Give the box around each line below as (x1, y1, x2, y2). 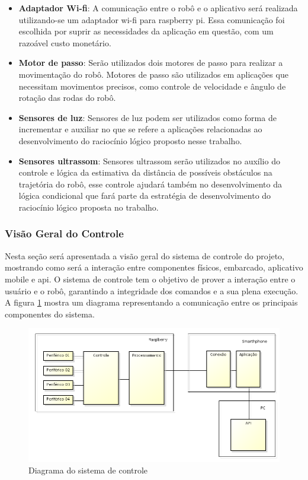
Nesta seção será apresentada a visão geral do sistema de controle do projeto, (5, 249, 284, 262)
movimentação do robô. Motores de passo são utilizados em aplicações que (18, 68, 288, 80)
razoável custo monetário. (18, 36, 111, 49)
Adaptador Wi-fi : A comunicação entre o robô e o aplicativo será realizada (18, 2, 298, 14)
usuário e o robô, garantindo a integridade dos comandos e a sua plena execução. (5, 284, 299, 297)
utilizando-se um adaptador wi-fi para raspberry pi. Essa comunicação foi (18, 13, 285, 26)
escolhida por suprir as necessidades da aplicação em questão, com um (18, 25, 274, 37)
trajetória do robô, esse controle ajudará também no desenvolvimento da (18, 177, 282, 190)
